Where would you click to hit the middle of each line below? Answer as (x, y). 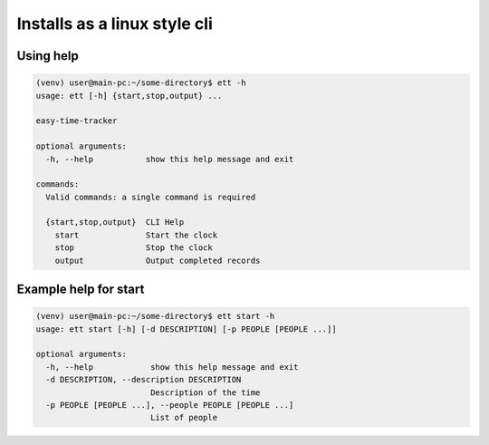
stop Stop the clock (134, 248)
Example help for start (81, 290)
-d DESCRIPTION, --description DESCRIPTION (144, 380)
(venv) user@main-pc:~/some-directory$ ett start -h (155, 316)
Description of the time (205, 392)
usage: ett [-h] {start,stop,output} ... (129, 96)
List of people (183, 418)
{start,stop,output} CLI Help (115, 222)
